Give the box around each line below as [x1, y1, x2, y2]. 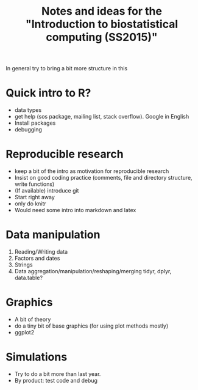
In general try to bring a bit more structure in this [5, 65, 128, 72]
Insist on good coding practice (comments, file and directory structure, [14, 174, 193, 182]
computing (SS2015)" [46, 31, 158, 44]
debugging [14, 126, 42, 133]
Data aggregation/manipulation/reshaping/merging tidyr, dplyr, [14, 268, 172, 274]
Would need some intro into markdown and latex [14, 207, 136, 214]
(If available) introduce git [14, 187, 79, 194]
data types [14, 106, 42, 114]
